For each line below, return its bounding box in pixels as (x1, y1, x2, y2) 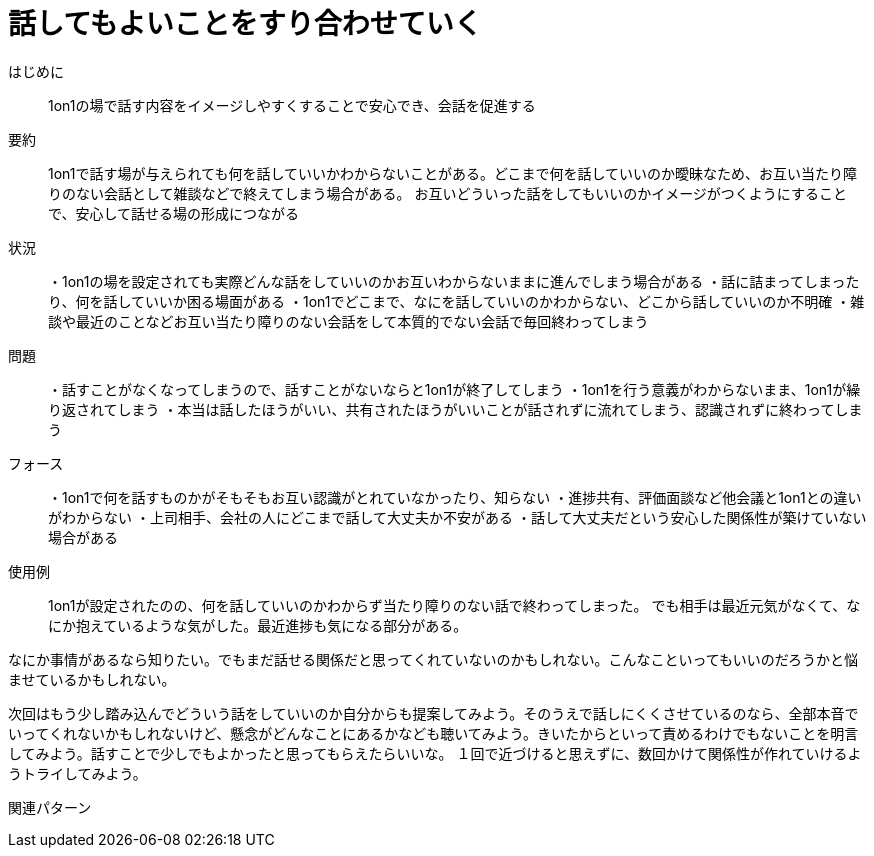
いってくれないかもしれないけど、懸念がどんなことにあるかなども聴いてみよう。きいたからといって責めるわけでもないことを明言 (8, 724, 859, 742)
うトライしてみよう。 (8, 764, 147, 782)
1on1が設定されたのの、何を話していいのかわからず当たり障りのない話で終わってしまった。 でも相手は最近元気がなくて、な (48, 596, 861, 614)
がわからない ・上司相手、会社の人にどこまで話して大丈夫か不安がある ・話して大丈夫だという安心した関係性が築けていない (48, 508, 867, 526)
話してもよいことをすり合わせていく (8, 7, 482, 41)
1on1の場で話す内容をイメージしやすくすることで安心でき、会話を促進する (48, 96, 536, 114)
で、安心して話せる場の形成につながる (48, 204, 300, 222)
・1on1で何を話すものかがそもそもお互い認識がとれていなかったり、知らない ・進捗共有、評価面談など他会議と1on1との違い (48, 488, 862, 506)
